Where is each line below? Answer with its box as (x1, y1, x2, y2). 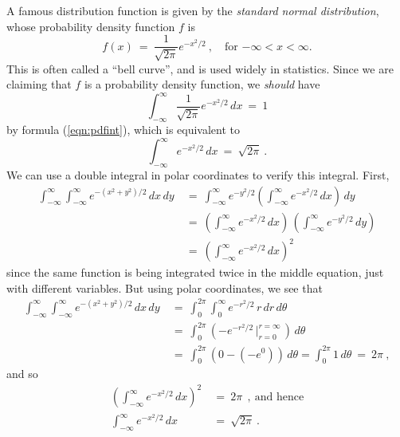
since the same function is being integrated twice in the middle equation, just (6, 264, 384, 281)
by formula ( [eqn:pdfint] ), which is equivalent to (6, 121, 241, 138)
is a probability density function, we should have (84, 76, 320, 93)
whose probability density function (6, 18, 175, 34)
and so (6, 365, 38, 382)
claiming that (6, 76, 72, 93)
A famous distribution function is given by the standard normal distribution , (6, 2, 379, 18)
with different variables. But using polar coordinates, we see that (6, 279, 323, 296)
